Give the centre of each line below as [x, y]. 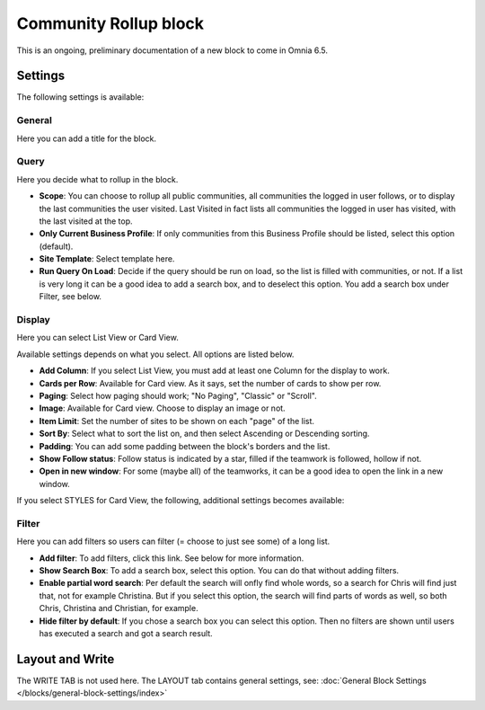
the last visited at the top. [86, 221]
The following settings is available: [80, 97]
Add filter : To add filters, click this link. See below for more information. [172, 558]
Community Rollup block [110, 23]
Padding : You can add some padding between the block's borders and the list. [185, 446]
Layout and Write [66, 659]
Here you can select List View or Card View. [97, 338]
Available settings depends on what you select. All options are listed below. [155, 354]
